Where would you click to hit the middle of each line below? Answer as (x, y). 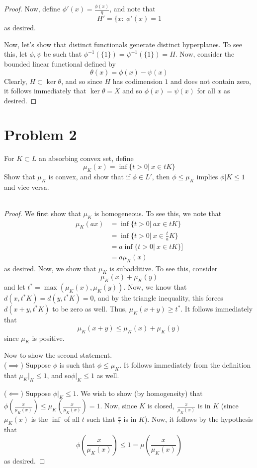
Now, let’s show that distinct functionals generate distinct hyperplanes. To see (123, 44)
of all (72, 419)
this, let (16, 54)
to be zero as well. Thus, (90, 309)
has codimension (137, 81)
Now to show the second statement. (58, 355)
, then (161, 176)
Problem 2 (41, 134)
